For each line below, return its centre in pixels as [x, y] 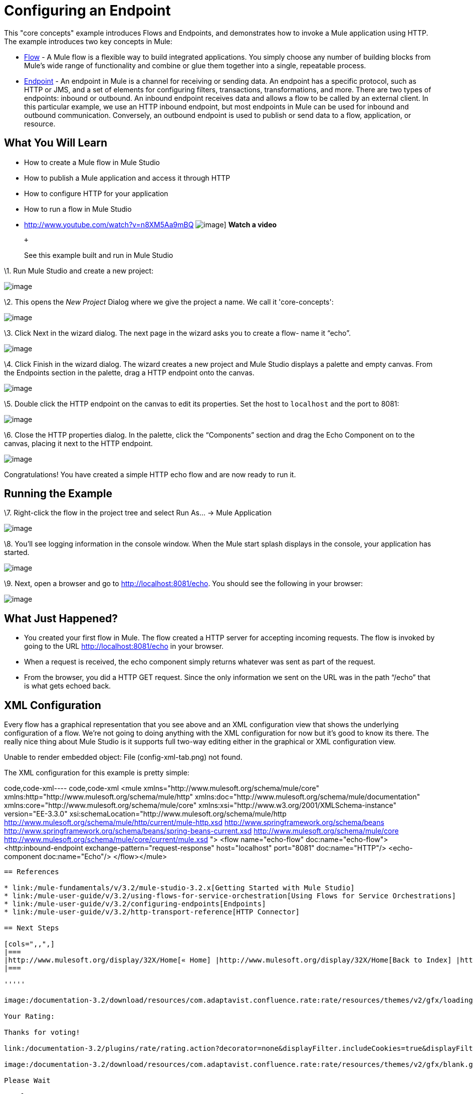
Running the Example [58, 494]
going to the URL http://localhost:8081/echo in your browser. [124, 646]
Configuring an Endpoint [87, 11]
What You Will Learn [56, 143]
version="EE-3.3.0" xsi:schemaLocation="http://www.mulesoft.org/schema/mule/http [145, 814]
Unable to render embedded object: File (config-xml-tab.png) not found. [123, 757]
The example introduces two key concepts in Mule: [88, 41]
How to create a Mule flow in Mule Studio [92, 162]
